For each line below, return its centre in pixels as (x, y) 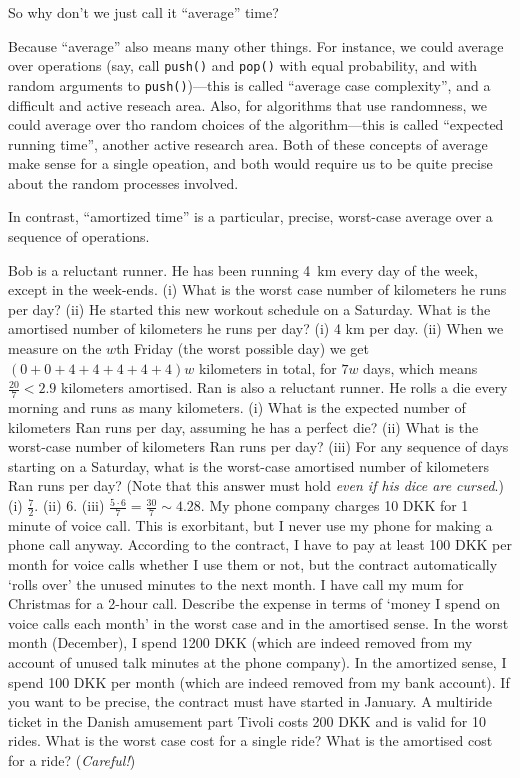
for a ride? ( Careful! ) (72, 759)
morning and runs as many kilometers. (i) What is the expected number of (237, 407)
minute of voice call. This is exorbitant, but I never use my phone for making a (250, 524)
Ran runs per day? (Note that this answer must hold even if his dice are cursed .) (256, 485)
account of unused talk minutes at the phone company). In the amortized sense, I (257, 662)
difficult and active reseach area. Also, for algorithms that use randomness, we (247, 104)
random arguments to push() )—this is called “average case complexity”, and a (249, 84)
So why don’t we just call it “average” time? (143, 12)
